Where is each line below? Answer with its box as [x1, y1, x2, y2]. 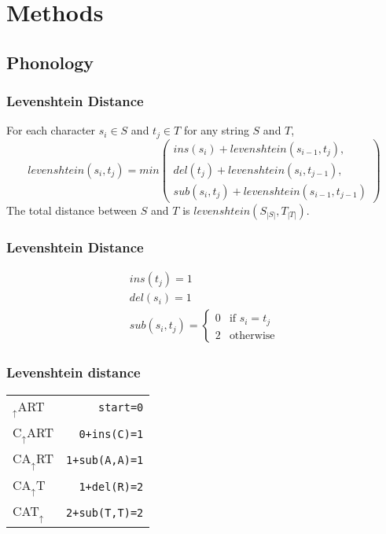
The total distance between [6, 201, 138, 218]
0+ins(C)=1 [79, 427, 144, 440]
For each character [6, 122, 96, 138]
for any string [183, 122, 249, 138]
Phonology [6, 50, 94, 74]
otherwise [229, 330, 275, 341]
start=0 [97, 401, 144, 414]
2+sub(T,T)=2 [66, 506, 144, 519]
